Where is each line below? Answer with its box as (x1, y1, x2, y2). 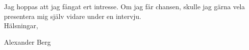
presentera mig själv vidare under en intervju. (4, 11, 141, 21)
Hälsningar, (4, 20, 38, 31)
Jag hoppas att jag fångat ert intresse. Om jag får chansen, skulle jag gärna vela (4, 1, 245, 11)
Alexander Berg (4, 36, 51, 47)
